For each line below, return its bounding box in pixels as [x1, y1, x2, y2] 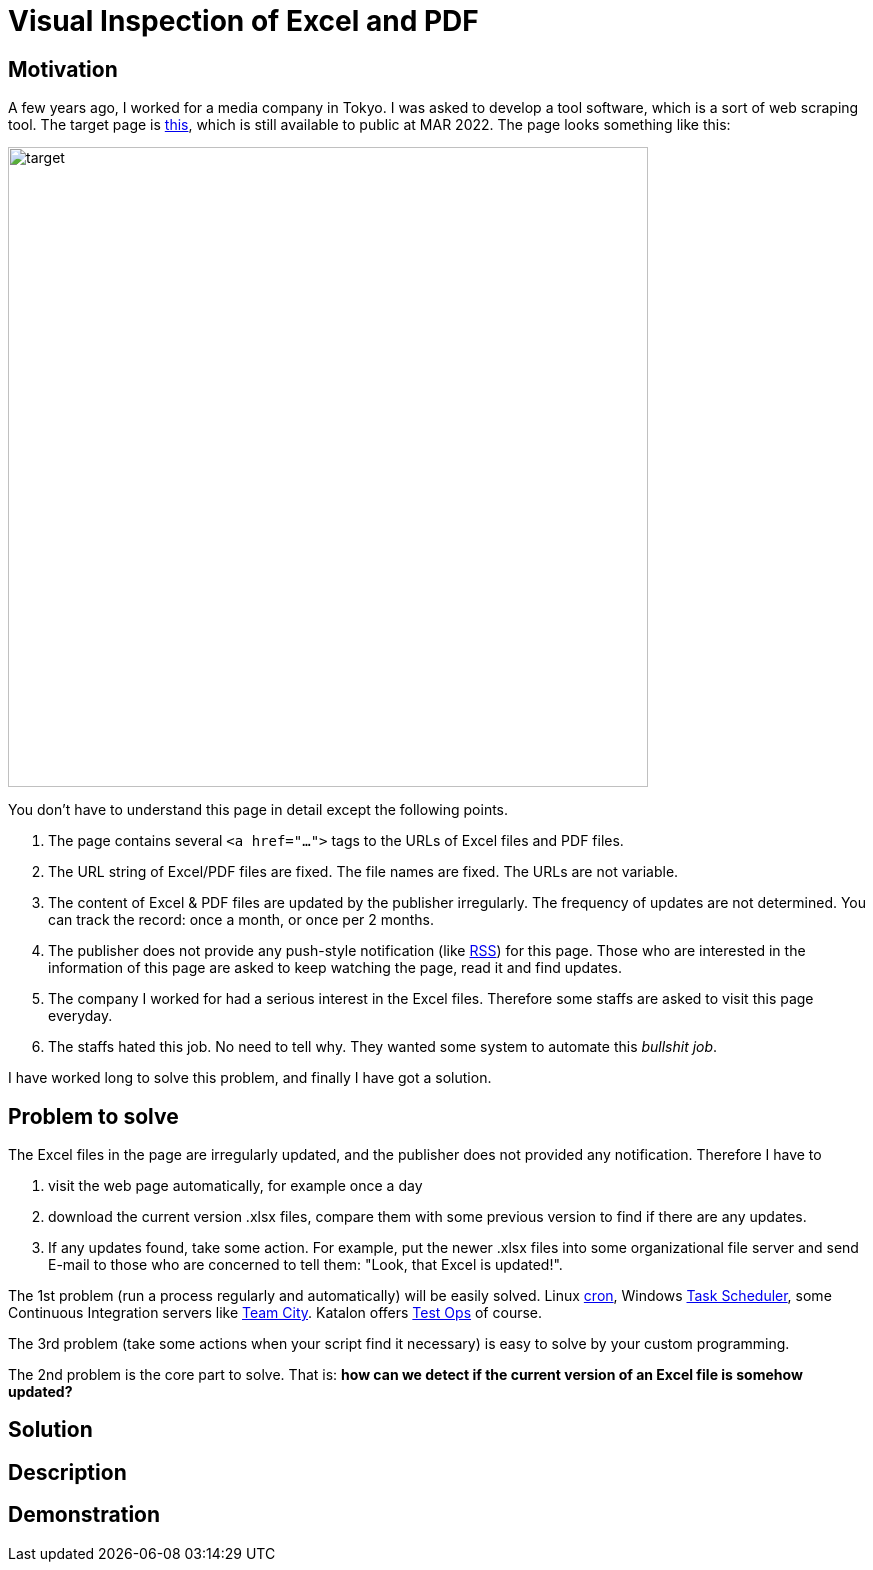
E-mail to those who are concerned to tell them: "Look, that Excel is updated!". [48, 1256, 563, 1274]
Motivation [8, 56, 118, 82]
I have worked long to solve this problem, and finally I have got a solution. [8, 1069, 492, 1087]
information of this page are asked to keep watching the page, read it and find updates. [48, 959, 623, 977]
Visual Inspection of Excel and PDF [8, 4, 479, 38]
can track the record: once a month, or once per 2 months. [48, 911, 434, 929]
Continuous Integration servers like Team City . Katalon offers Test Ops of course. [8, 1304, 543, 1322]
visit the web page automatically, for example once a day [48, 1177, 423, 1195]
